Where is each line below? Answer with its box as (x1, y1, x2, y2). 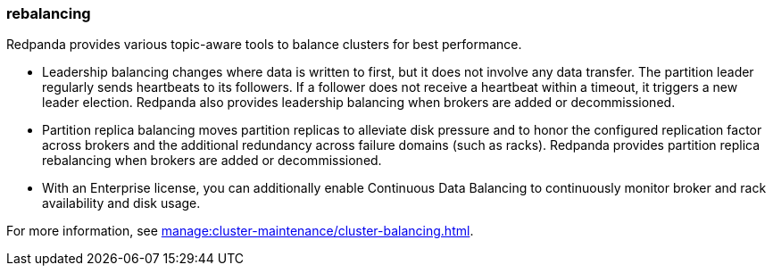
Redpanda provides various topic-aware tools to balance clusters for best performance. (6, 37, 522, 53)
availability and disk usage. (42, 195, 201, 211)
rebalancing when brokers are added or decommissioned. (42, 153, 382, 169)
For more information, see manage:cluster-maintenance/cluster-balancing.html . (6, 223, 474, 239)
